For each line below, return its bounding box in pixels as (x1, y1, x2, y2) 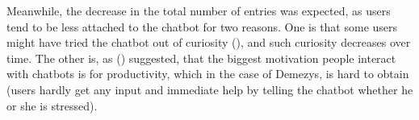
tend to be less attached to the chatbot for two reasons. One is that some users (6, 18, 398, 35)
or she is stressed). (6, 97, 98, 114)
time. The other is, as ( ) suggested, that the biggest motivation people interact (6, 49, 396, 66)
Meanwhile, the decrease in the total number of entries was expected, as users (6, 2, 391, 19)
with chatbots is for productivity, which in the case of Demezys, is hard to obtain (6, 65, 409, 82)
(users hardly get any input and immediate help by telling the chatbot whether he (6, 81, 413, 97)
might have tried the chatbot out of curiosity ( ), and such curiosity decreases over (6, 34, 411, 51)
